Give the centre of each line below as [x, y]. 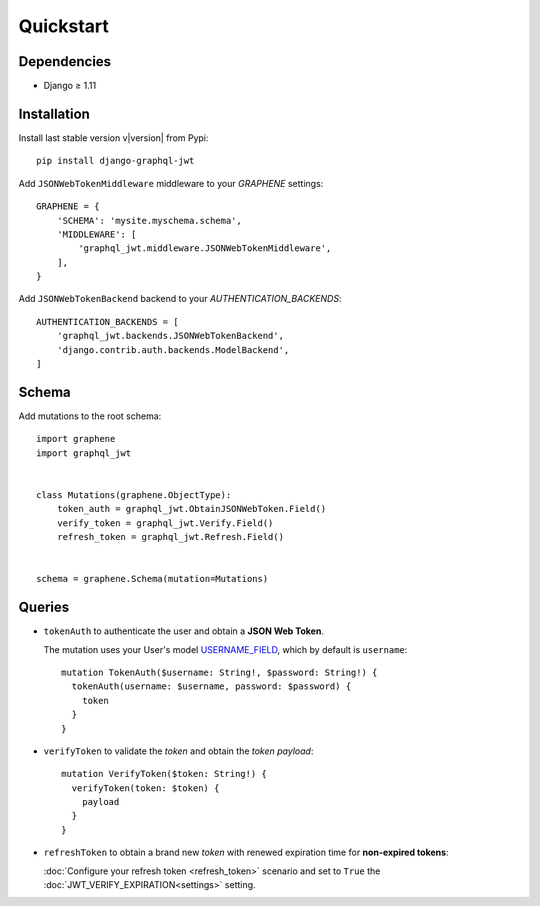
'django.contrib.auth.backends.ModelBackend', [173, 349]
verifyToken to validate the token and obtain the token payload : [178, 751]
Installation [54, 113]
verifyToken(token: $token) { [145, 788]
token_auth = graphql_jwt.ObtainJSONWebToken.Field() [191, 509]
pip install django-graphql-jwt [115, 161]
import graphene [76, 439]
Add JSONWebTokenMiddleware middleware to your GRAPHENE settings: [171, 183]
